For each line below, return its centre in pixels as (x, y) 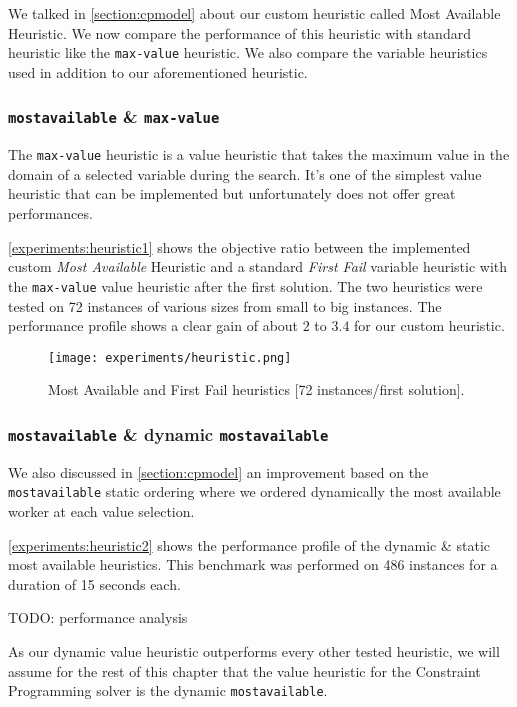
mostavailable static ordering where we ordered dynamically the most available (254, 491)
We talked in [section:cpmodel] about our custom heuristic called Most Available (254, 13)
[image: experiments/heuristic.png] (170, 357)
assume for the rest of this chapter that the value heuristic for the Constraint (244, 670)
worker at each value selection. (101, 510)
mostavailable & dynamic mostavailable (168, 433)
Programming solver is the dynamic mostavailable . (168, 690)
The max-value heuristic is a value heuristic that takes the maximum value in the (259, 154)
